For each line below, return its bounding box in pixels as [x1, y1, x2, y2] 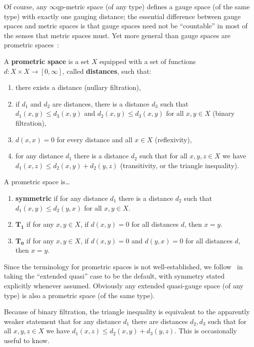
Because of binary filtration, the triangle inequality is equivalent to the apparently [4, 306, 250, 317]
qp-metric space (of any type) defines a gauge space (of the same [56, 1, 250, 11]
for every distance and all [57, 134, 133, 144]
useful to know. [4, 335, 50, 346]
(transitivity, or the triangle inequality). [120, 160, 239, 170]
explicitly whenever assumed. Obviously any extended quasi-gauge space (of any [4, 281, 244, 291]
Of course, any [4, 1, 47, 11]
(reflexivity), [155, 134, 192, 144]
